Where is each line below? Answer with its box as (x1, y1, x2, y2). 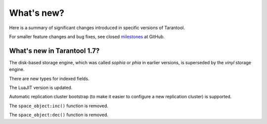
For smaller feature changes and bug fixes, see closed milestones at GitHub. (9, 34, 165, 40)
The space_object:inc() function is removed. (9, 103, 109, 109)
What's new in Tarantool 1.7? (9, 46, 100, 55)
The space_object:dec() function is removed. (9, 112, 109, 118)
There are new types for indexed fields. (9, 76, 89, 82)
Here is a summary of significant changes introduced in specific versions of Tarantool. (9, 25, 185, 31)
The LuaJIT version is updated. (9, 84, 73, 91)
